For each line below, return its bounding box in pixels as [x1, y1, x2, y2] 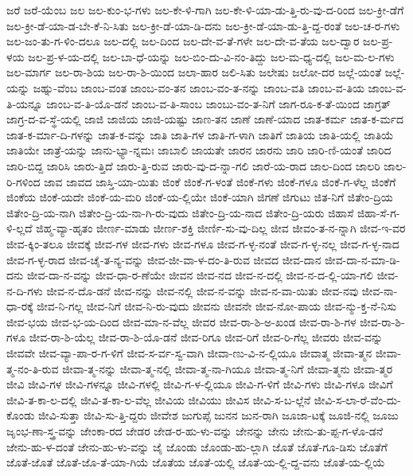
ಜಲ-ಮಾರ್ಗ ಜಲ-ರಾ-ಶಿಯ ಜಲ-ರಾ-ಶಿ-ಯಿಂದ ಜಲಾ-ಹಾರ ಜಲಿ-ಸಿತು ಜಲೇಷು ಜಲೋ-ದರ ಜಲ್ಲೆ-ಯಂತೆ [6, 64, 382, 80]
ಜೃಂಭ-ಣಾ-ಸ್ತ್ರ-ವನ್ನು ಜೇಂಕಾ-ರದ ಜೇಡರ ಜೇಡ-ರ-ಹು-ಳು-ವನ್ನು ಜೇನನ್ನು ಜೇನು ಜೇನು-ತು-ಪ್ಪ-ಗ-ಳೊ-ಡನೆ [6, 423, 384, 439]
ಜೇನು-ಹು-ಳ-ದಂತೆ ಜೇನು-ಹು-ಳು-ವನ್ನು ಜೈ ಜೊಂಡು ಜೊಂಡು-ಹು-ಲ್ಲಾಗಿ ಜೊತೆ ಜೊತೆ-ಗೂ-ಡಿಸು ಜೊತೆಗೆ [6, 438, 388, 455]
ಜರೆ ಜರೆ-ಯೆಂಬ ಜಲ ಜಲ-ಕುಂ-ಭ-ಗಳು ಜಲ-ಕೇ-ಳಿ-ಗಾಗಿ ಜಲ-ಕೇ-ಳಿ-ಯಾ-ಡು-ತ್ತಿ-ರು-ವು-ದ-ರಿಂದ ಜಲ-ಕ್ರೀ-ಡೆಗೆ [6, 2, 404, 18]
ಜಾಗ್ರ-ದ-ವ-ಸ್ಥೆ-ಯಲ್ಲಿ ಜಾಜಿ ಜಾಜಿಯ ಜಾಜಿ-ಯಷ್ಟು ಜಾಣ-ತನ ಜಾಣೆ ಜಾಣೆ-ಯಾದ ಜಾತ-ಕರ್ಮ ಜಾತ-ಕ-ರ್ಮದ [6, 111, 403, 127]
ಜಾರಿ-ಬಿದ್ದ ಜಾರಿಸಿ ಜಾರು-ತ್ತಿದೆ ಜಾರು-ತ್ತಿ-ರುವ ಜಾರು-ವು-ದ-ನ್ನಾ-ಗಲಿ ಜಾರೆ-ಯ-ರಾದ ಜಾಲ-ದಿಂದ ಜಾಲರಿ [6, 157, 380, 174]
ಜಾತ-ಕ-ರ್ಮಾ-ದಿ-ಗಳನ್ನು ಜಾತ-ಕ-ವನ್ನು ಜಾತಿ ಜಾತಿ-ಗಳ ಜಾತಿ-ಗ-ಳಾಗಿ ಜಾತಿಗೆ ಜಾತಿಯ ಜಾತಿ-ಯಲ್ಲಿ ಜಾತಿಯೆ [6, 126, 394, 142]
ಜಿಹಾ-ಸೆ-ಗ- [357, 204, 400, 220]
